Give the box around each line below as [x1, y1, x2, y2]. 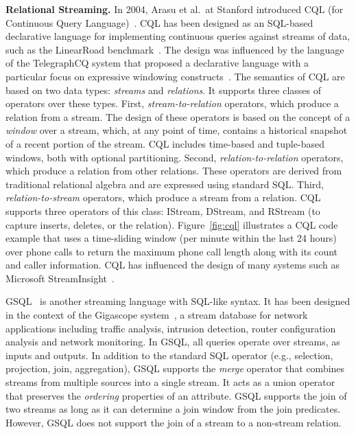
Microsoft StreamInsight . [5, 271, 115, 285]
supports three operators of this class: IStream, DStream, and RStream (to [5, 203, 320, 218]
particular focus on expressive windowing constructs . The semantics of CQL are [5, 69, 345, 83]
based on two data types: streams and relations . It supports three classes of [5, 82, 321, 97]
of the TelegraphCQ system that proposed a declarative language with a [5, 56, 309, 70]
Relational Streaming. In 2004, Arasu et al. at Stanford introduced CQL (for [5, 2, 344, 16]
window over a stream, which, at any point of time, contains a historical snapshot [5, 123, 348, 137]
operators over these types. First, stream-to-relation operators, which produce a [5, 96, 339, 111]
